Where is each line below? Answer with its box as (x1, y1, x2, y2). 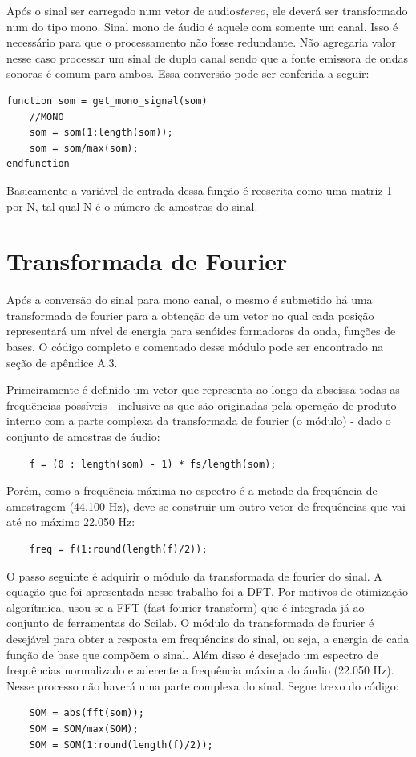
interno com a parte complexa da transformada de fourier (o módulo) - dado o (6, 412, 391, 429)
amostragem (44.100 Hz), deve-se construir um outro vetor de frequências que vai (6, 497, 406, 514)
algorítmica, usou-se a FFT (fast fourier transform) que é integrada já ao (6, 598, 365, 615)
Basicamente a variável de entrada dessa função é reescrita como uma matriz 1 (6, 181, 393, 198)
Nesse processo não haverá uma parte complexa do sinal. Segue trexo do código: (6, 677, 399, 694)
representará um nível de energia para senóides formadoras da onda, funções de (6, 322, 396, 339)
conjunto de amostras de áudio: (6, 428, 160, 444)
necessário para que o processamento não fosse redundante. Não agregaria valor (6, 34, 396, 51)
